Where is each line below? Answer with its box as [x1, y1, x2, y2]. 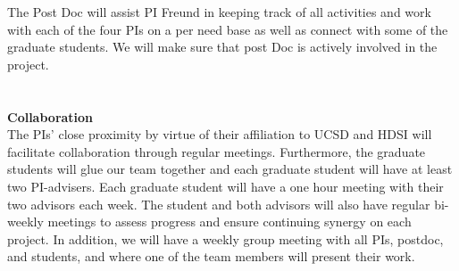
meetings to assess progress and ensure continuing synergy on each [47, 212, 412, 231]
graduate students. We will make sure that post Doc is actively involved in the [7, 37, 438, 56]
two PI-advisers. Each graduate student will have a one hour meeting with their [7, 177, 444, 195]
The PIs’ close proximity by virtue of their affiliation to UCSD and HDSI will [7, 125, 432, 144]
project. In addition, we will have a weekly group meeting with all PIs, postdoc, [7, 229, 444, 248]
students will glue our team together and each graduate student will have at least [7, 160, 453, 178]
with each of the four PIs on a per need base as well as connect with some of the [7, 20, 448, 38]
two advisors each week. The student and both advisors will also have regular [7, 194, 430, 213]
